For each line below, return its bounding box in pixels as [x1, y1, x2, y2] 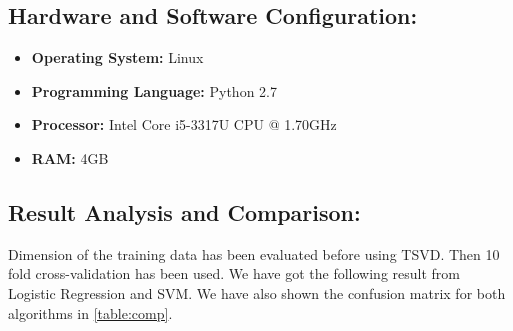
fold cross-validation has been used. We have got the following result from [8, 263, 461, 284]
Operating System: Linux [31, 47, 204, 68]
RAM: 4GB [31, 147, 109, 168]
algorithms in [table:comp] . [8, 302, 173, 323]
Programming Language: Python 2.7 [31, 80, 277, 101]
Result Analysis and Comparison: [8, 196, 361, 227]
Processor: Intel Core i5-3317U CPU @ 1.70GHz [31, 114, 337, 135]
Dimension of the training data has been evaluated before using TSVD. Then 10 [8, 243, 500, 264]
